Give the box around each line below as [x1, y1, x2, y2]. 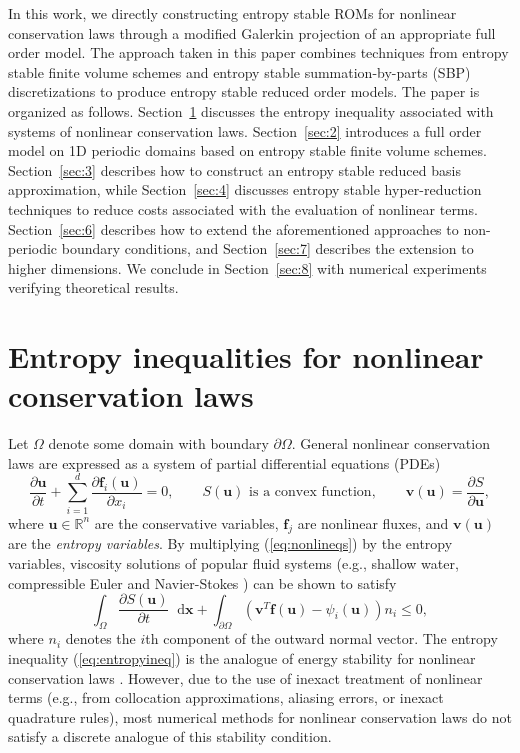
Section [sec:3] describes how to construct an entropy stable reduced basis [8, 159, 461, 180]
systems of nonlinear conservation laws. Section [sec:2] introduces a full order [8, 120, 482, 141]
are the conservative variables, [94, 512, 279, 533]
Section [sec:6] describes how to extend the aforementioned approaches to [8, 218, 459, 239]
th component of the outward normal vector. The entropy [145, 628, 498, 649]
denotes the [65, 628, 136, 649]
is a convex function [249, 485, 372, 500]
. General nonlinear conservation [291, 433, 490, 454]
